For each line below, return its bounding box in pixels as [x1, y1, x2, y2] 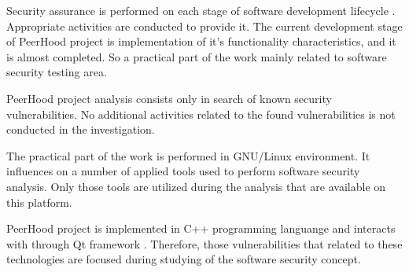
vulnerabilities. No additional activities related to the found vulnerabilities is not [6, 105, 396, 122]
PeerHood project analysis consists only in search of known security [6, 90, 332, 106]
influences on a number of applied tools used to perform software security [6, 163, 360, 179]
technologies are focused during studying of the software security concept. [6, 251, 361, 267]
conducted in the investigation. [6, 121, 155, 138]
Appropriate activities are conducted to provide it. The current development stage [6, 17, 403, 34]
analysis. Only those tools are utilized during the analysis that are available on [6, 178, 386, 194]
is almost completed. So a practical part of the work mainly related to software [6, 48, 387, 64]
